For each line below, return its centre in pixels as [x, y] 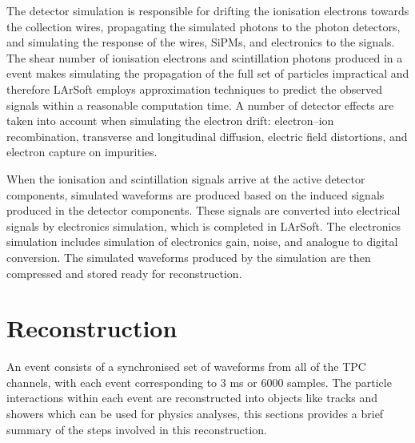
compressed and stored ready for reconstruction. [124, 273]
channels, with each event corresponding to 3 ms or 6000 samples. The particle [199, 382]
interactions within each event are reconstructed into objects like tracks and [192, 398]
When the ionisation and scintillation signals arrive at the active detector [186, 178]
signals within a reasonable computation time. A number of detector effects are [200, 105]
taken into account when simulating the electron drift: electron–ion [170, 121]
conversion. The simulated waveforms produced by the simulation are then [189, 257]
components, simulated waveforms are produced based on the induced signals [196, 194]
